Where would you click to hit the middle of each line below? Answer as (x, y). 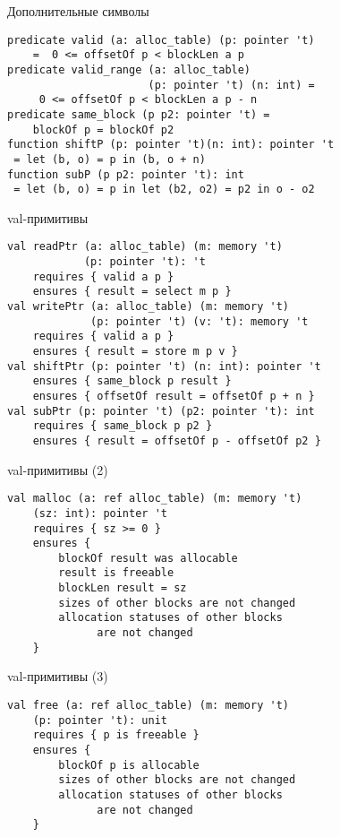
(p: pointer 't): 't (144, 262)
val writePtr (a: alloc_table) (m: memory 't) (148, 307)
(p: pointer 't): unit (100, 720)
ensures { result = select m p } (132, 292)
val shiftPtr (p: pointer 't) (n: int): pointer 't (164, 366)
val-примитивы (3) (58, 676)
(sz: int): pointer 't (100, 513)
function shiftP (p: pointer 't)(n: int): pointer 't (171, 145)
